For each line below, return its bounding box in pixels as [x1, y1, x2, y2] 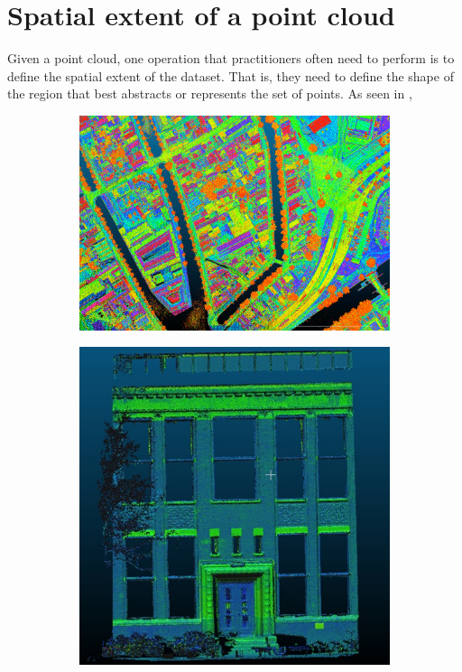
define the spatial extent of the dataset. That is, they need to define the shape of [7, 66, 454, 85]
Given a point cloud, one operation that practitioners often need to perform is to [7, 49, 455, 68]
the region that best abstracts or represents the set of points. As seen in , [7, 84, 412, 103]
